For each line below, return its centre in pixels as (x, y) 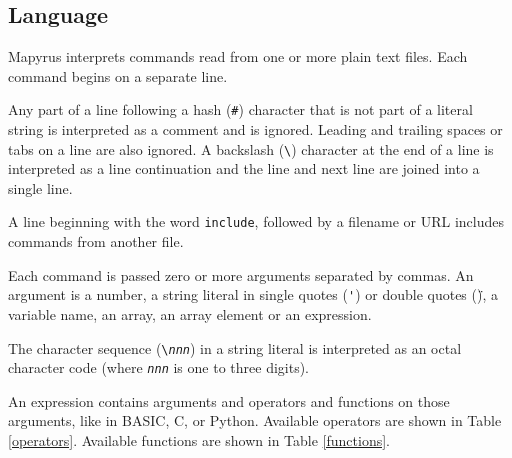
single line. (40, 187)
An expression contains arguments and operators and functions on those (229, 400)
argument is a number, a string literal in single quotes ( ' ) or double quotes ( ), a (253, 294)
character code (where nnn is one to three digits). (158, 367)
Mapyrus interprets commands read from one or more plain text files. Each (238, 56)
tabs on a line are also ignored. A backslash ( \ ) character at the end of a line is (251, 148)
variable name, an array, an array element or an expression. (190, 313)
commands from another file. (96, 241)
